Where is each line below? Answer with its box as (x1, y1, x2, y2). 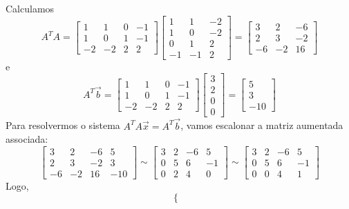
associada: (6, 132, 48, 146)
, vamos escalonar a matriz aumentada (180, 118, 343, 132)
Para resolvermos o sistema (6, 118, 120, 132)
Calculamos (6, 1, 55, 15)
